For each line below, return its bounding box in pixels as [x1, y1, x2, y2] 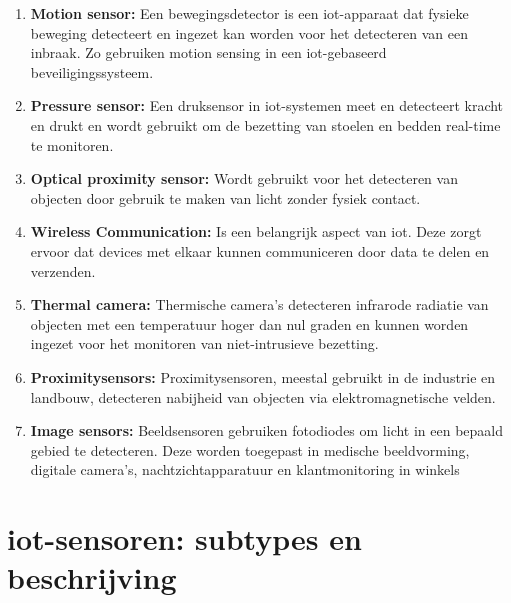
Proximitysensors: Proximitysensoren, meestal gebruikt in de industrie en [30, 366, 496, 387]
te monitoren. [30, 134, 114, 155]
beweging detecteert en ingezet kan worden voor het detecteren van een [30, 22, 469, 43]
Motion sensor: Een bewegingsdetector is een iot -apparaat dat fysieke [30, 3, 469, 23]
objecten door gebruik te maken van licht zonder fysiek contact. [30, 187, 421, 208]
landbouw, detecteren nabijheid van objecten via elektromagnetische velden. [30, 386, 496, 407]
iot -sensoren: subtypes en [7, 518, 362, 559]
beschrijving [7, 557, 177, 598]
